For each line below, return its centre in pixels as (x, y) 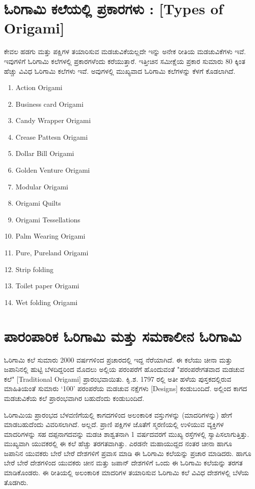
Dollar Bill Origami (45, 153)
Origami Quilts (38, 203)
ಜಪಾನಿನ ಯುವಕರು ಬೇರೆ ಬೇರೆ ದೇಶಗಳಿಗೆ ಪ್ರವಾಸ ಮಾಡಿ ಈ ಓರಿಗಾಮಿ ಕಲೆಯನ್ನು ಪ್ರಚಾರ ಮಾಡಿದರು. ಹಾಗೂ (128, 453)
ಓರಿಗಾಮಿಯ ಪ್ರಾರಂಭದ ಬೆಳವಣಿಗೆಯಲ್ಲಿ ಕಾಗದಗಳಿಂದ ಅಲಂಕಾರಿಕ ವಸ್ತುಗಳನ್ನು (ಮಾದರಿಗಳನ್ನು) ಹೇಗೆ (118, 414)
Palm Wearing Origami (50, 236)
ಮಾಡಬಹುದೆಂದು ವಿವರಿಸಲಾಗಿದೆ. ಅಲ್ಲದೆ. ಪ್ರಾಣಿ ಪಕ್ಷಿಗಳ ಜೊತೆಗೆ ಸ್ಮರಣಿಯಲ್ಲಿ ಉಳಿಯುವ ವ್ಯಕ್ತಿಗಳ (114, 424)
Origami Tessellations (48, 219)
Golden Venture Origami (53, 170)
